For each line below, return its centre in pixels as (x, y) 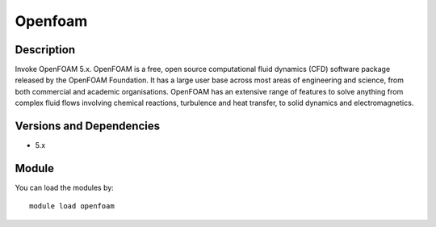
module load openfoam (72, 206)
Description (45, 50)
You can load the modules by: (65, 188)
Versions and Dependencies (88, 126)
